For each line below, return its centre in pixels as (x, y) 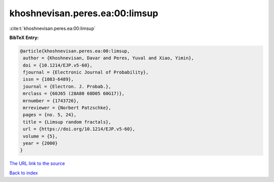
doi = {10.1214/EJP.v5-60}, (58, 65)
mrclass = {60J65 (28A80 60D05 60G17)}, (74, 94)
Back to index (24, 173)
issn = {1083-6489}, (48, 79)
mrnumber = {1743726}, (51, 101)
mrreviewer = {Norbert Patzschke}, (67, 108)
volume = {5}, (40, 136)
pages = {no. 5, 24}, (50, 115)
